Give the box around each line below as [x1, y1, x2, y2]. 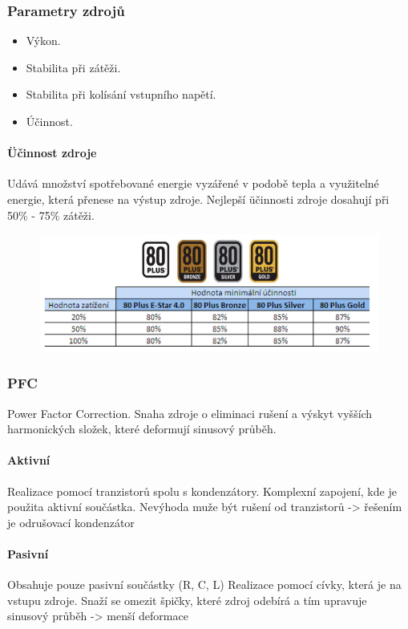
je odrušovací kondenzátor [7, 513, 135, 530]
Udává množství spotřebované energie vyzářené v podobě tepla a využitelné [7, 175, 379, 192]
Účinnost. [26, 113, 73, 129]
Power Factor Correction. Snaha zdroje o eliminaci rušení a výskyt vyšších [7, 404, 373, 421]
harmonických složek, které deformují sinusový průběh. [7, 420, 277, 437]
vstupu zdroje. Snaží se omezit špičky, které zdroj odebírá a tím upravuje [7, 591, 367, 608]
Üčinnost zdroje [7, 144, 97, 161]
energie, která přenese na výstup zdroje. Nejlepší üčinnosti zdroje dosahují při [7, 190, 390, 207]
